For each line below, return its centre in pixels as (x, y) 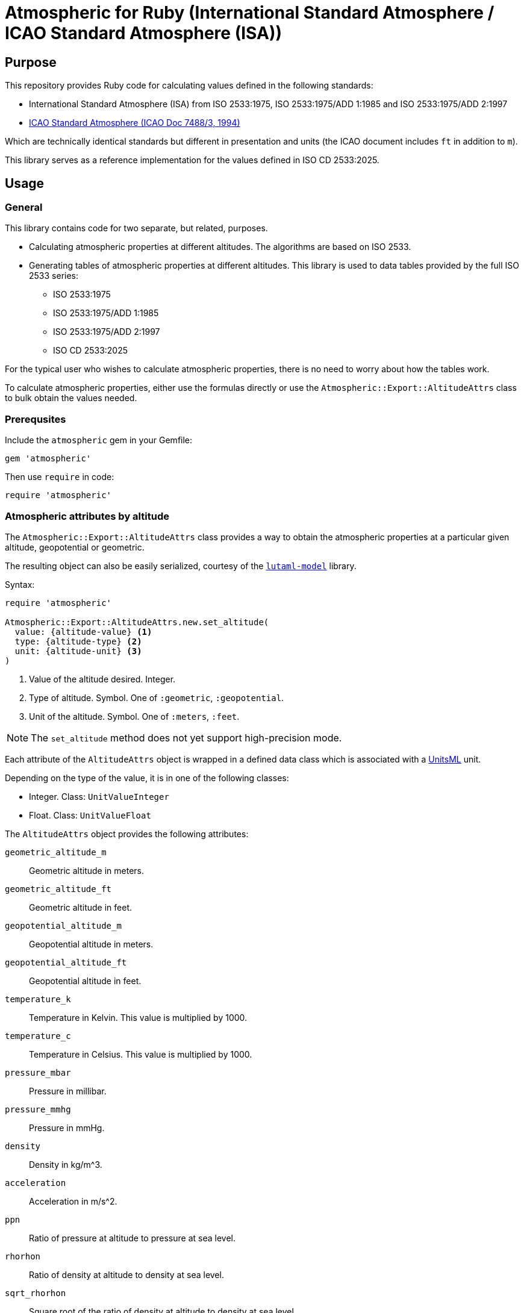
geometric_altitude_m (56, 852)
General (24, 207)
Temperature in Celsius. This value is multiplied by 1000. (141, 1054)
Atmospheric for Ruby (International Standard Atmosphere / (250, 13)
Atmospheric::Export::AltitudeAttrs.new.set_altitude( (137, 622)
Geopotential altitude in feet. (85, 981)
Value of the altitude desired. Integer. (102, 679)
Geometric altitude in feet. (81, 907)
